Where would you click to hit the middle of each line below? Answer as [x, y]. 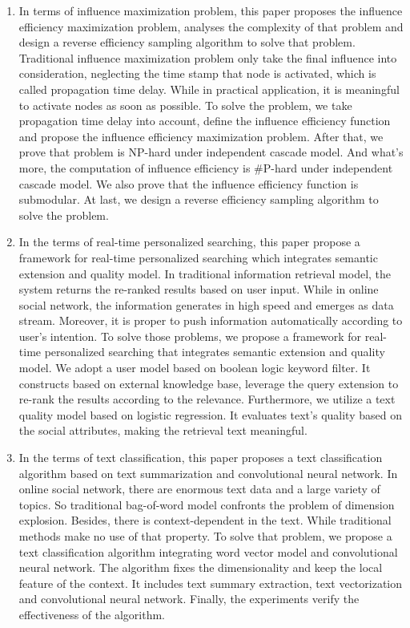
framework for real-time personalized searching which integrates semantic [198, 257]
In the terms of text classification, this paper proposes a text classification [201, 458]
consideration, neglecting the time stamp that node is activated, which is [197, 73]
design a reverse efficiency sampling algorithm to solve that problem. [187, 42]
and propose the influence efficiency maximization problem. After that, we [201, 136]
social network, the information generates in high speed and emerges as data [206, 304]
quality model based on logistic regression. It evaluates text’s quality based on [210, 414]
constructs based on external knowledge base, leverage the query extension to [209, 383]
